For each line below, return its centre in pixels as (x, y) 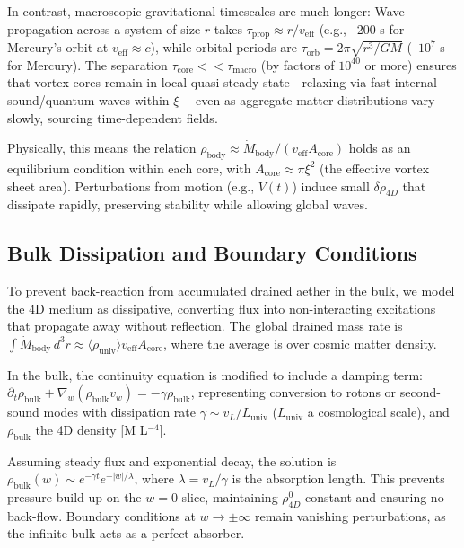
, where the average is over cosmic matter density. (300, 343)
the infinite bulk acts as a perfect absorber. (126, 533)
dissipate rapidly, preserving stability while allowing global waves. (188, 204)
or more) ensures (411, 64)
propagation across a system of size (104, 28)
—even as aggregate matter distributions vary (309, 99)
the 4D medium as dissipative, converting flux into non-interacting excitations (222, 308)
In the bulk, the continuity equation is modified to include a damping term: (215, 374)
